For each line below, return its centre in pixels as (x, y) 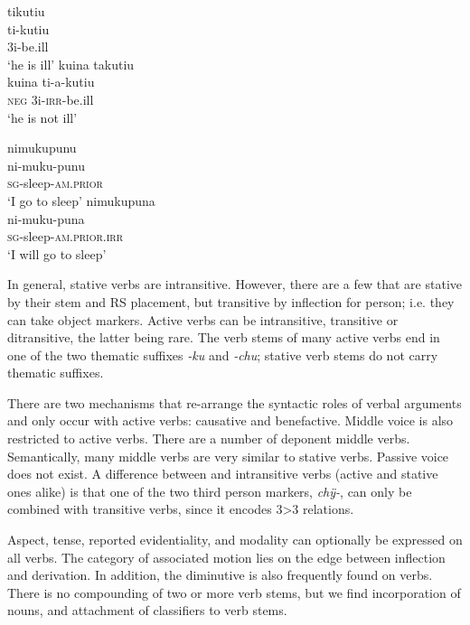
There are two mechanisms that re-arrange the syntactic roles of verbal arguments (235, 402)
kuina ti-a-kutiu (51, 82)
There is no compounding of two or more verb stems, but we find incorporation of (234, 592)
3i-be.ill (28, 47)
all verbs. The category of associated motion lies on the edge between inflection (226, 557)
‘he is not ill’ (42, 117)
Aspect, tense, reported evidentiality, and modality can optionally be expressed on (235, 540)
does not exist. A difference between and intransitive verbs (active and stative (223, 474)
